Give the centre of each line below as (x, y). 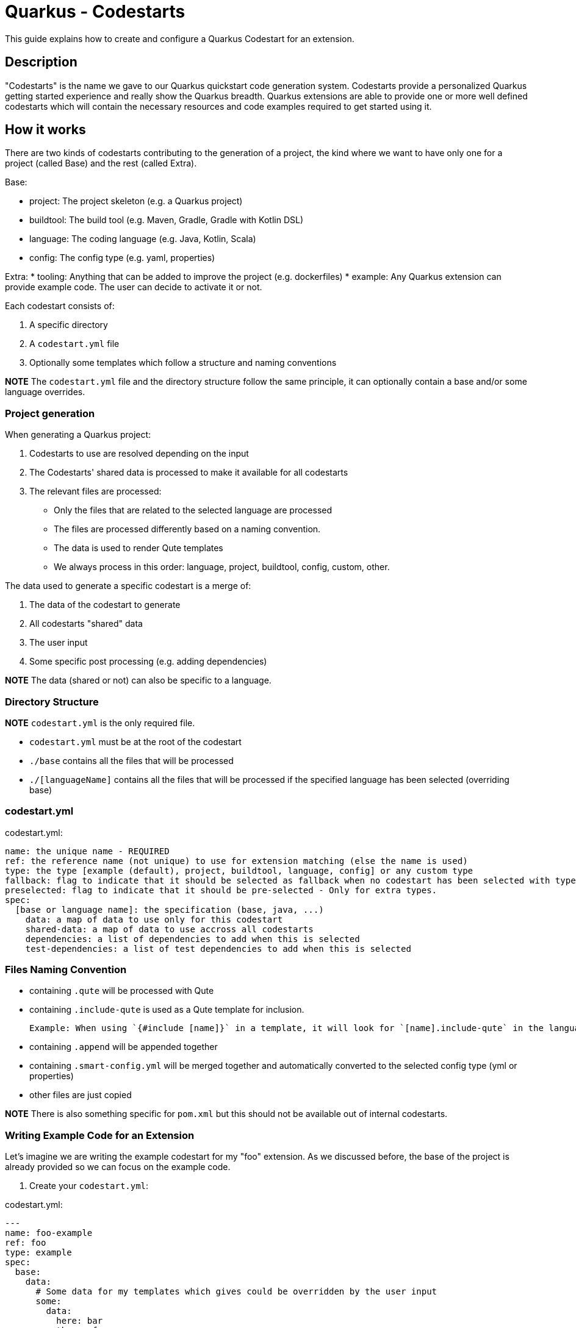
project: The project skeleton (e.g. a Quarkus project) (136, 201)
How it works (45, 130)
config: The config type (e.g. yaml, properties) (122, 258)
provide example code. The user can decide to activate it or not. (134, 287)
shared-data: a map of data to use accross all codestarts (169, 929)
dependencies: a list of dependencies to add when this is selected (193, 939)
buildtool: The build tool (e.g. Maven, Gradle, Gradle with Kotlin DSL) (167, 220)
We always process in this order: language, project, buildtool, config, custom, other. (222, 567)
